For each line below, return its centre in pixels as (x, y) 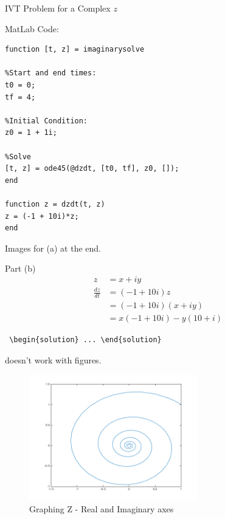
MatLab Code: (32, 28)
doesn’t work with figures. (53, 359)
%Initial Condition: (47, 121)
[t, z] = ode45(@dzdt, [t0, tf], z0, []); (92, 169)
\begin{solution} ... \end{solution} (85, 340)
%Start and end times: (51, 73)
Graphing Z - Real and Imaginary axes (102, 508)
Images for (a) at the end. (53, 248)
